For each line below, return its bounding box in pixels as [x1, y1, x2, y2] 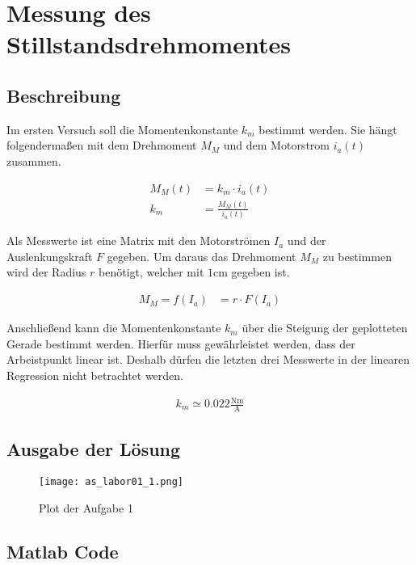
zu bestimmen [322, 247, 392, 264]
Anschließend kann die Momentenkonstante [6, 319, 221, 336]
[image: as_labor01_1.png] [39, 476, 183, 488]
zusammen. [6, 152, 61, 169]
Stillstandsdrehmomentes [6, 27, 291, 61]
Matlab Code [6, 538, 119, 563]
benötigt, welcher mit [99, 264, 204, 280]
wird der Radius [6, 264, 86, 280]
